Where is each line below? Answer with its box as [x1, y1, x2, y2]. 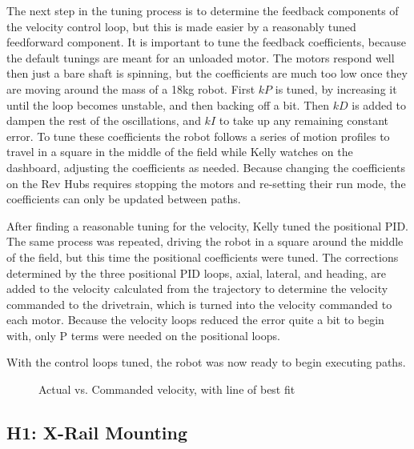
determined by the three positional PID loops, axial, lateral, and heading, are [6, 264, 387, 281]
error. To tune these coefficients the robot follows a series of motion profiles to [6, 127, 390, 144]
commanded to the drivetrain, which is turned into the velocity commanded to [6, 295, 392, 312]
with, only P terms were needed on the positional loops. [6, 327, 280, 343]
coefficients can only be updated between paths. [6, 190, 241, 207]
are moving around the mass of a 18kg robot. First [6, 80, 255, 97]
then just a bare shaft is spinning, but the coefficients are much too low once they [6, 65, 408, 82]
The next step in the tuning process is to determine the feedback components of [6, 2, 399, 18]
